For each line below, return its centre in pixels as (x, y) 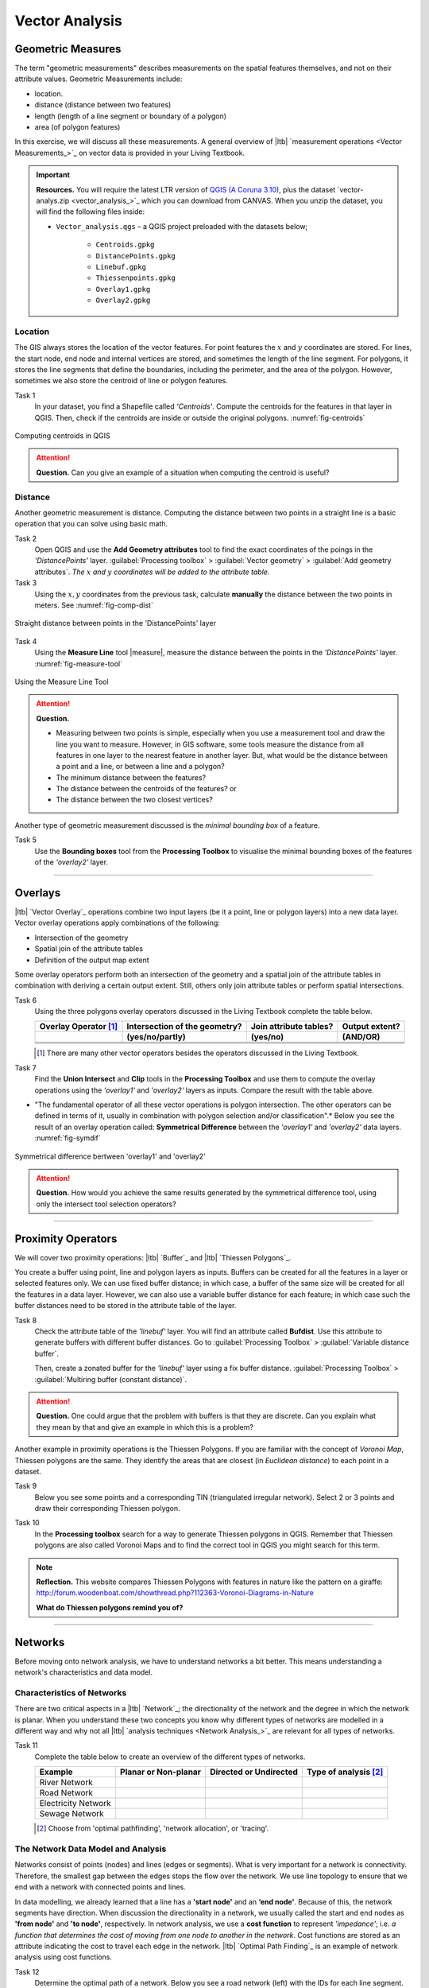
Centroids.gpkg (125, 245)
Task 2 (26, 538)
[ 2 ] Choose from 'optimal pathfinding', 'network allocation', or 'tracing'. (153, 1828)
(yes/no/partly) (156, 1037)
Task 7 (25, 1068)
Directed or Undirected (253, 1772)
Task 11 (27, 1745)
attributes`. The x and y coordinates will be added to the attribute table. (152, 572)
